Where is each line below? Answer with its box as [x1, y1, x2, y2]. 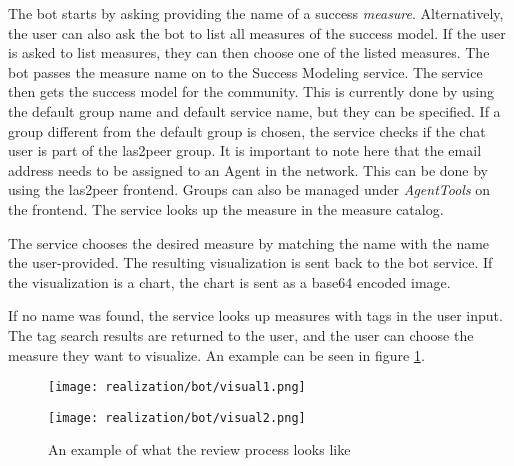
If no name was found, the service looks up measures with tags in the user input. [8, 305, 503, 326]
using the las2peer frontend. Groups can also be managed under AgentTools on [8, 179, 491, 200]
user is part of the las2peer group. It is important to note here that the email [8, 140, 482, 161]
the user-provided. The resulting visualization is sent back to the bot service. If [8, 252, 493, 273]
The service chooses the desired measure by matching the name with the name [8, 232, 490, 253]
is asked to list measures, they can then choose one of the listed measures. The [8, 42, 490, 63]
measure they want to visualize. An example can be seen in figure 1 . [8, 344, 425, 365]
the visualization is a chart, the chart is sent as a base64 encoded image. [8, 271, 451, 292]
